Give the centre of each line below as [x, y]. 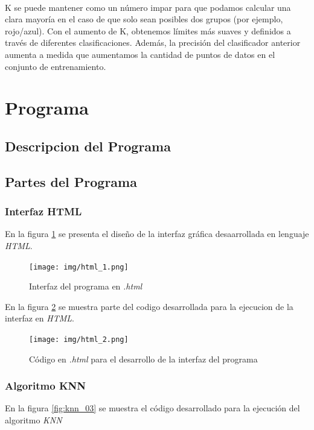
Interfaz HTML [43, 211]
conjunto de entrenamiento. [56, 66]
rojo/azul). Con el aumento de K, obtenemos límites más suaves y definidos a [148, 30]
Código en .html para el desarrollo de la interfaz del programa [143, 359]
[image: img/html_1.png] [79, 267]
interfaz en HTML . [40, 318]
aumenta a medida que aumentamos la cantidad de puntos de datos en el [140, 54]
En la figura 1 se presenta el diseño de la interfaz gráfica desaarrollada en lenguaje [157, 234]
